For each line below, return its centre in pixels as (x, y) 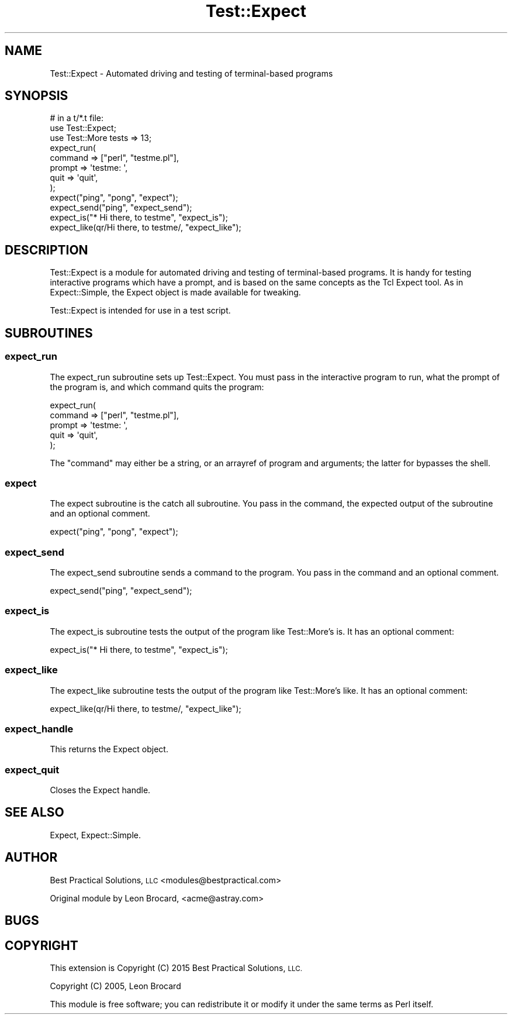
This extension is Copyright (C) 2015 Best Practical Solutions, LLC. (176, 968)
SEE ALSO (34, 813)
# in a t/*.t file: (77, 118)
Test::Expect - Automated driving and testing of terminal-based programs (191, 73)
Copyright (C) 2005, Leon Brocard (115, 986)
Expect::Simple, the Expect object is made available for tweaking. (175, 292)
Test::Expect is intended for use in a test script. (140, 311)
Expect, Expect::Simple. (95, 835)
